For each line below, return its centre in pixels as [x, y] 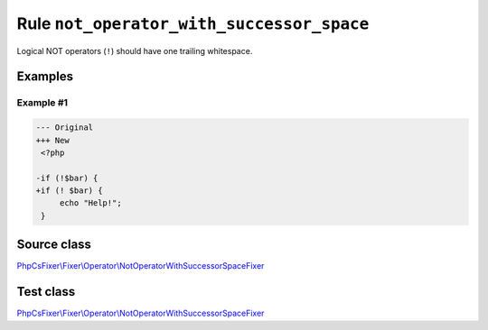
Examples [45, 77]
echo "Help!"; [90, 203]
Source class [54, 245]
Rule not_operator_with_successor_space [193, 23]
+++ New [52, 140]
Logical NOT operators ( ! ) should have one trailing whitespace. [135, 50]
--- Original [65, 128]
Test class [46, 292]
